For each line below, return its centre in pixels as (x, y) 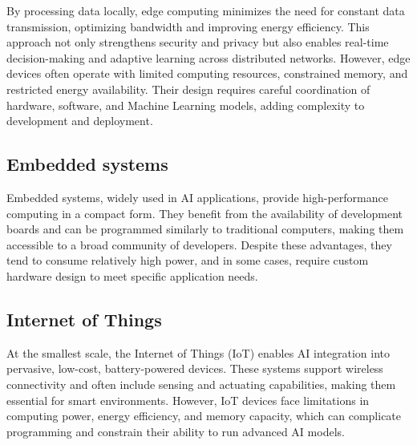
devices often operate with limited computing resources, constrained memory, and (207, 73)
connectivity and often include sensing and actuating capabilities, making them (201, 384)
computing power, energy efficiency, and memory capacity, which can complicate (204, 416)
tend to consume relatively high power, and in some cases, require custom (188, 260)
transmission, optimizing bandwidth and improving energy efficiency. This (188, 26)
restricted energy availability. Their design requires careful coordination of (188, 89)
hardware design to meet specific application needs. (132, 275)
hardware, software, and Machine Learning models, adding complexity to (186, 105)
